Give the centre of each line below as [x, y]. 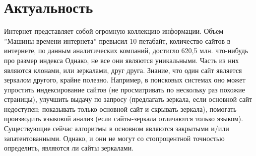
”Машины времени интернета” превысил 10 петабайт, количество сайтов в [117, 40]
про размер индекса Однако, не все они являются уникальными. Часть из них [122, 60]
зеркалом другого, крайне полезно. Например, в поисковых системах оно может [125, 80]
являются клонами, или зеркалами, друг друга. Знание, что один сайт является [123, 70]
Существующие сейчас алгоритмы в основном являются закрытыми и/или [117, 128]
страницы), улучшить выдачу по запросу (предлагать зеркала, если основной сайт [128, 99]
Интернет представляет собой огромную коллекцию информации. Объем [114, 31]
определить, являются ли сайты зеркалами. [69, 148]
